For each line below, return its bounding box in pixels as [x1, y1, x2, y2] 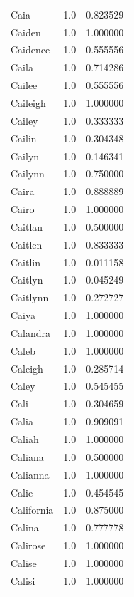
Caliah [11, 432, 39, 446]
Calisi [11, 573, 35, 588]
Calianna [11, 467, 50, 482]
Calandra [11, 325, 51, 340]
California [11, 502, 54, 517]
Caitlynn [11, 290, 49, 305]
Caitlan [11, 219, 43, 234]
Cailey [11, 113, 38, 128]
